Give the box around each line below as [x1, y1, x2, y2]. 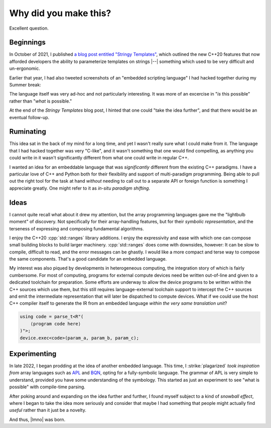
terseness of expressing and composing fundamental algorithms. [9, 225, 144, 231]
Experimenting [9, 350, 57, 358]
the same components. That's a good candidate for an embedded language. [9, 256, 167, 262]
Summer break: [9, 82, 41, 88]
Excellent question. [9, 25, 49, 31]
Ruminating [9, 127, 46, 136]
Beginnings [9, 38, 46, 47]
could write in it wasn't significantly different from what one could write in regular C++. [9, 155, 189, 161]
